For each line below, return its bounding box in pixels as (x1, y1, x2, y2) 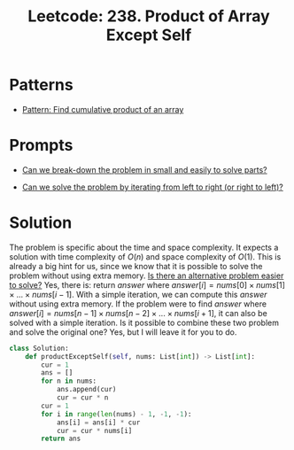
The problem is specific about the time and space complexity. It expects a (9, 242, 279, 252)
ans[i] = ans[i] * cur (56, 418, 141, 427)
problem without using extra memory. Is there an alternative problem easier (9, 270, 284, 281)
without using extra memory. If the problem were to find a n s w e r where (9, 299, 267, 309)
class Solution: (9, 344, 69, 353)
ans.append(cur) (56, 385, 117, 394)
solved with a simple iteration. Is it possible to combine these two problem (9, 317, 279, 328)
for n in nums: (41, 376, 97, 386)
